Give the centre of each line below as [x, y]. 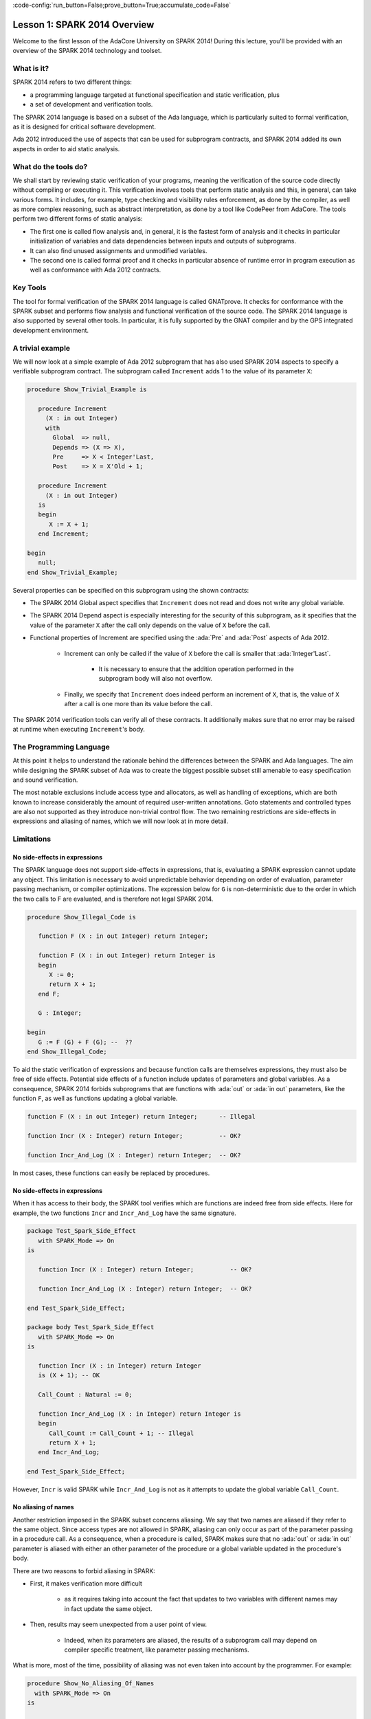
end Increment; [64, 534]
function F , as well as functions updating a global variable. [95, 1098]
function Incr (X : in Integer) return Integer [120, 1366]
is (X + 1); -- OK [69, 1376]
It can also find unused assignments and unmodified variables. [119, 250]
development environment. [51, 330]
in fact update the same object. [108, 1608]
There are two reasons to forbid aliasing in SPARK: [84, 1570]
